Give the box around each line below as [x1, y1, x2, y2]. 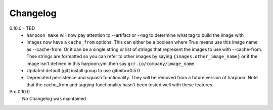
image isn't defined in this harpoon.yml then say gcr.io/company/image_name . [26, 61, 196, 67]
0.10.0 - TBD [9, 25, 35, 31]
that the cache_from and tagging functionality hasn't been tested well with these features [26, 81, 212, 88]
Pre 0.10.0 [9, 89, 30, 95]
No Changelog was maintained [22, 96, 86, 102]
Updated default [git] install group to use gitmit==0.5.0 [26, 67, 140, 73]
